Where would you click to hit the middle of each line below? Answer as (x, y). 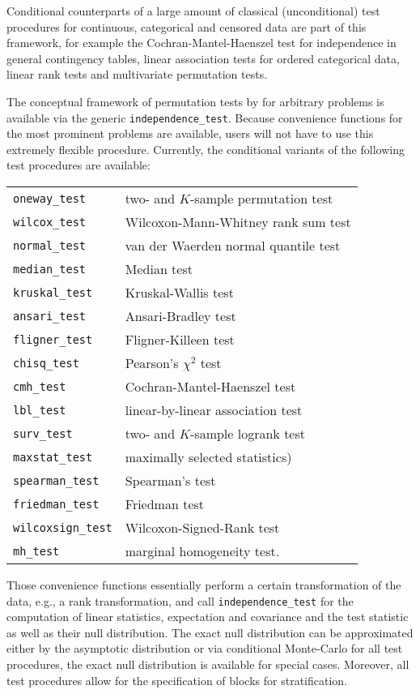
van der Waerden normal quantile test (233, 245)
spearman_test (56, 480)
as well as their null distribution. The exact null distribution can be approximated (210, 632)
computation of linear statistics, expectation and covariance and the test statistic (208, 617)
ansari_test (50, 316)
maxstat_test (53, 457)
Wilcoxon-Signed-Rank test (202, 527)
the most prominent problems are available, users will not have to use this (190, 133)
